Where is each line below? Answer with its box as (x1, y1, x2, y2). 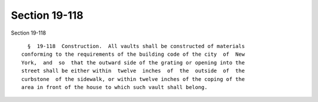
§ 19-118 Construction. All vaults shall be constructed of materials (27, 43, 245, 49)
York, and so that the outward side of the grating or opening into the (21, 59, 245, 66)
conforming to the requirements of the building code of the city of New (21, 51, 245, 58)
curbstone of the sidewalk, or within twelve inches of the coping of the (21, 76, 245, 82)
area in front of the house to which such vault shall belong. (21, 84, 208, 90)
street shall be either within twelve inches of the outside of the (21, 67, 245, 74)
